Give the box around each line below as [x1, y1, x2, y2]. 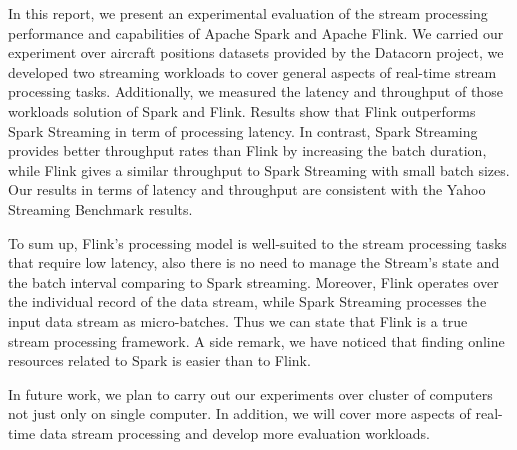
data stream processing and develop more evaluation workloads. [39, 422, 431, 443]
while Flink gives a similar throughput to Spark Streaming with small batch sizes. [8, 159, 510, 180]
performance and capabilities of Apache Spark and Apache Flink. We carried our [8, 22, 504, 43]
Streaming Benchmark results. [8, 198, 193, 219]
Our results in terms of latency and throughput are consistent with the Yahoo [8, 179, 486, 200]
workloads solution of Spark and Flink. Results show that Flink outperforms [8, 100, 476, 121]
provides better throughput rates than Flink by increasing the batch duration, [8, 140, 487, 161]
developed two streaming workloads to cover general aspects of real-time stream [8, 61, 497, 82]
